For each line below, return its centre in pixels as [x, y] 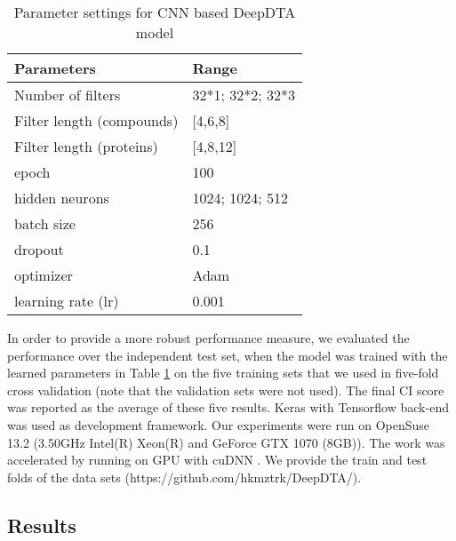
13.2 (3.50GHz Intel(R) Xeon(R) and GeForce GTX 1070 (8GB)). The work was [226, 442]
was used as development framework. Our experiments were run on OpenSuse [219, 424]
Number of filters [68, 95]
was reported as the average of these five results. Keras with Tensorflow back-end [228, 407]
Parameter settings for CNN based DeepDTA [155, 12]
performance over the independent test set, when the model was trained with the [228, 355]
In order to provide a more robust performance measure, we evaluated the [208, 338]
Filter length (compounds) [96, 120]
